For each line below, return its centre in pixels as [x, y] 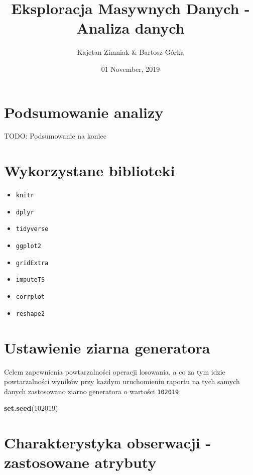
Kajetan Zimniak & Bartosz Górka [131, 52]
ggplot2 [28, 246]
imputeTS [30, 280]
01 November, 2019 [131, 69]
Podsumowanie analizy [84, 112]
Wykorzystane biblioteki [90, 170]
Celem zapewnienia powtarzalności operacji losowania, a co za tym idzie [115, 371]
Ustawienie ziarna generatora [107, 347]
